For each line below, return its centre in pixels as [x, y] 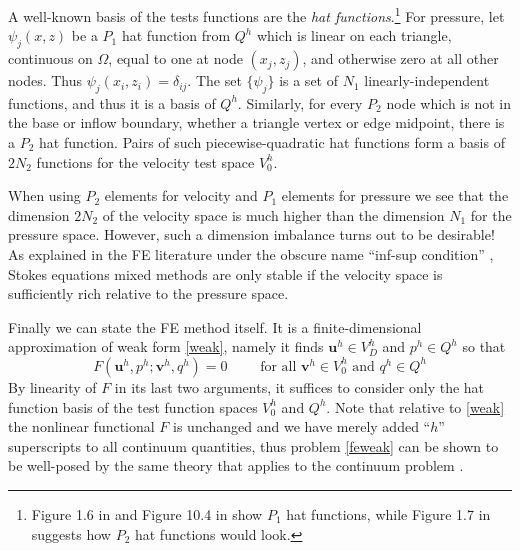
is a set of [308, 80]
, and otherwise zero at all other [400, 58]
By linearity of [52, 386]
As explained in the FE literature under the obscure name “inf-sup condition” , [251, 254]
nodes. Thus [45, 80]
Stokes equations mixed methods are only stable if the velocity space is [225, 273]
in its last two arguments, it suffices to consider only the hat [299, 386]
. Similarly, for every [300, 102]
